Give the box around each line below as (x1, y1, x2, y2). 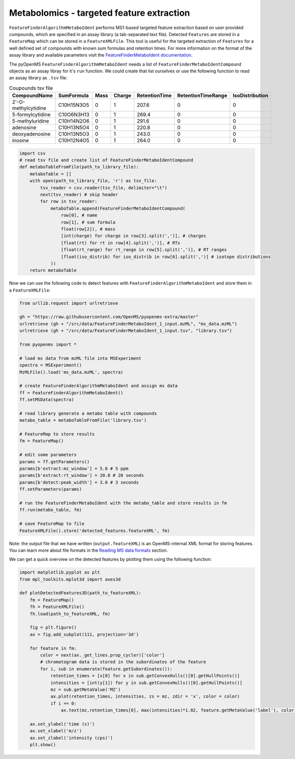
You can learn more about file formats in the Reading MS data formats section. (9, 547, 168, 553)
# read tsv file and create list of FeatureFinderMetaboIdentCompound (19, 158, 194, 163)
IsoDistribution (233, 92, 268, 99)
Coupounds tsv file (9, 84, 53, 91)
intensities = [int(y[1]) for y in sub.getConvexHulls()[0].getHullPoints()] (50, 680, 243, 686)
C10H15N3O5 (58, 101, 89, 108)
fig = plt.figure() (29, 625, 77, 630)
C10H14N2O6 (58, 118, 89, 125)
